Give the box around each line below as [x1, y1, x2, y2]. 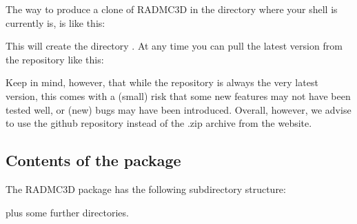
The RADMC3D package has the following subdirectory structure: [6, 181, 286, 196]
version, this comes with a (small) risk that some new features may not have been [6, 88, 351, 103]
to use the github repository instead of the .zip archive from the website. [6, 116, 312, 130]
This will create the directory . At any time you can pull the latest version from [6, 39, 343, 53]
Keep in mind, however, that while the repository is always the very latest [6, 75, 318, 90]
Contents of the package [6, 150, 181, 171]
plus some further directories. [6, 205, 129, 219]
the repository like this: [6, 52, 104, 66]
